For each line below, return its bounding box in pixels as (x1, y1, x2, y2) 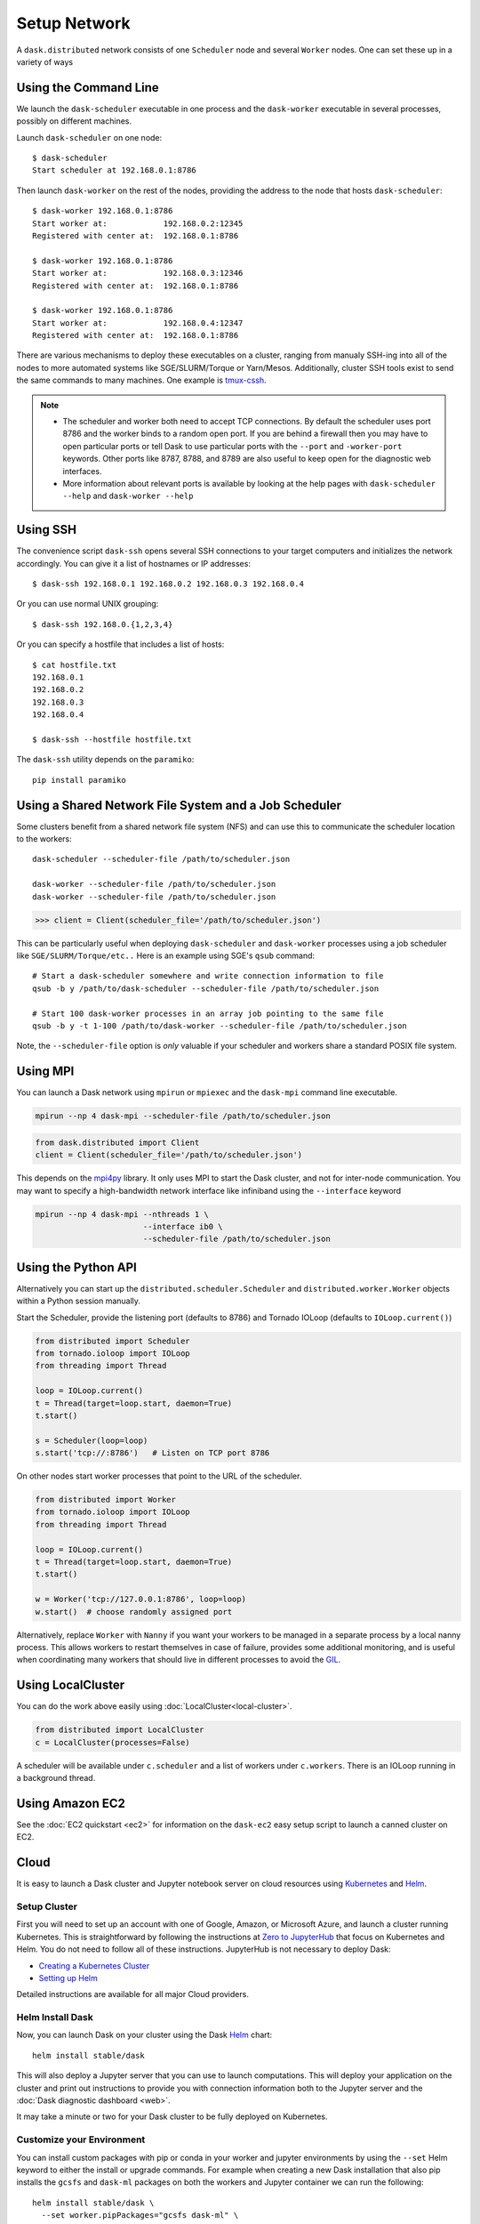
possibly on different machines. (16, 116, 132, 126)
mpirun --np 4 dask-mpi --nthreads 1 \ (35, 1209, 209, 1219)
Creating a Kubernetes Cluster (38, 1960, 150, 1970)
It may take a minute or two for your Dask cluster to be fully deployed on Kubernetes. (16, 2111, 328, 2122)
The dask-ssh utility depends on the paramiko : (16, 754, 195, 765)
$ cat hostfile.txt (32, 659, 117, 670)
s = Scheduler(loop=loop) (35, 1435, 148, 1446)
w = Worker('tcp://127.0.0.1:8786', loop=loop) (35, 1594, 246, 1605)
